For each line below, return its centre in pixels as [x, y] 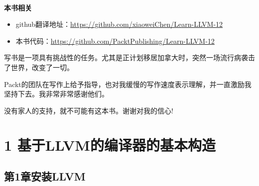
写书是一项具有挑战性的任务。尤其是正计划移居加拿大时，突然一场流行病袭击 [129, 57]
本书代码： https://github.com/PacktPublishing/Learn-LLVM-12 [115, 41]
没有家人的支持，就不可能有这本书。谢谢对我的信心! [89, 110]
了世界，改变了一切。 [39, 67]
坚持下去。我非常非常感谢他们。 [56, 94]
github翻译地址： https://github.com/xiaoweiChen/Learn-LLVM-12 [119, 24]
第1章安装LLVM [45, 176]
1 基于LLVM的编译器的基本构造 [110, 144]
